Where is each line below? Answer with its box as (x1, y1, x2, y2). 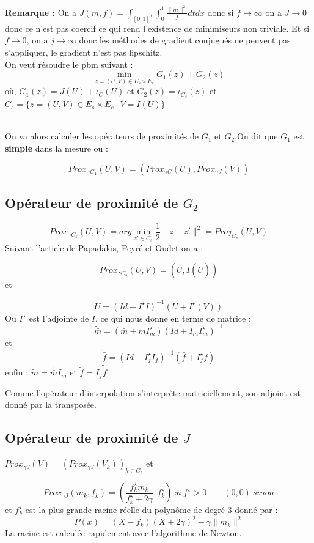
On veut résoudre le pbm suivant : (5, 57, 133, 70)
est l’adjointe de (29, 311, 89, 324)
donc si (207, 6, 234, 18)
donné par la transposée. (5, 398, 97, 411)
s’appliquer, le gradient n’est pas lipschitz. (5, 45, 162, 58)
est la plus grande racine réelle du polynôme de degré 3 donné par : (25, 503, 278, 516)
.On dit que (235, 130, 278, 142)
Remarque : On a (5, 6, 76, 18)
